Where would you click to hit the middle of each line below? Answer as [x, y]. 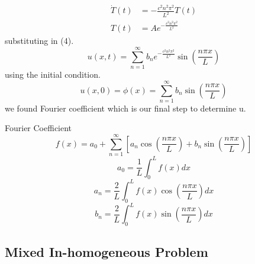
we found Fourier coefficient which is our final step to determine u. [125, 108]
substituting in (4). [39, 41]
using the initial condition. [53, 74]
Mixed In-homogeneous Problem [106, 252]
